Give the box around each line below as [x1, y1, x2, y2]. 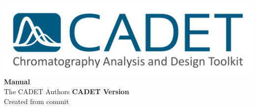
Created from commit [4, 96, 69, 106]
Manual [4, 76, 30, 87]
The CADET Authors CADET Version [4, 86, 129, 96]
